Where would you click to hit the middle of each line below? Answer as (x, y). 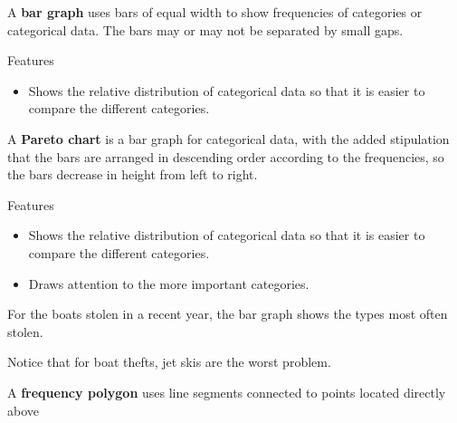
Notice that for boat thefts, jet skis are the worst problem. (169, 362)
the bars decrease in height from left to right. (133, 174)
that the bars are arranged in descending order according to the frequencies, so (226, 156)
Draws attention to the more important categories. (169, 283)
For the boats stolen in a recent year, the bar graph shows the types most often (228, 314)
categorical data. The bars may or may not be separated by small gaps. (205, 29)
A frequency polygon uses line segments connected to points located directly (227, 392)
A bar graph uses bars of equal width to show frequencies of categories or (215, 12)
